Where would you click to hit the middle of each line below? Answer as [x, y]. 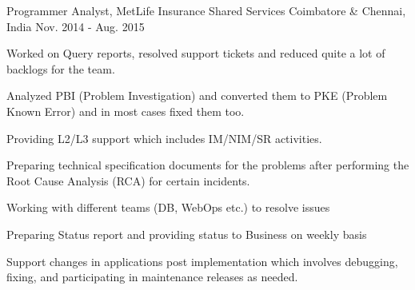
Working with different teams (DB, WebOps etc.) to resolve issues [168, 207]
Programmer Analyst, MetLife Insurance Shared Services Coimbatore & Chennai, [206, 10]
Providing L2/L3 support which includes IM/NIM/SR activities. [164, 138]
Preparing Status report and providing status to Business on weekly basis [187, 234]
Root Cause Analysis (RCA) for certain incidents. [128, 180]
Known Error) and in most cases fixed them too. [126, 111]
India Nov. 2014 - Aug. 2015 [76, 26]
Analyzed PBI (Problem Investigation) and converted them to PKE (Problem [197, 95]
